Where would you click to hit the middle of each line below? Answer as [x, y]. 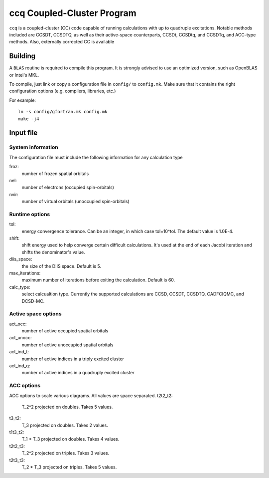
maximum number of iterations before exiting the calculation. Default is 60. [98, 280]
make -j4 [29, 119]
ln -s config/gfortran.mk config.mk [63, 112]
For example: [23, 100]
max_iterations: [25, 273]
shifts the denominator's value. [53, 252]
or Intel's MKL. [24, 75]
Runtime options [30, 214]
